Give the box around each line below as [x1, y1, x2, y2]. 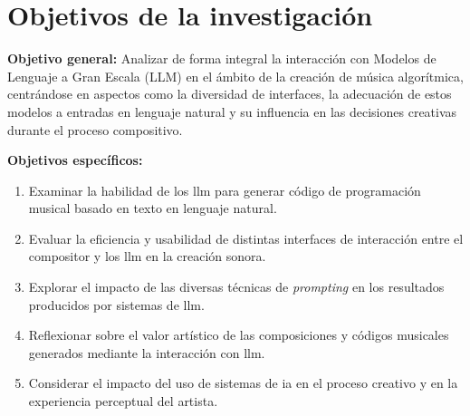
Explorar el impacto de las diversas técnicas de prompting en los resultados [28, 277, 445, 296]
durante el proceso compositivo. [7, 120, 183, 139]
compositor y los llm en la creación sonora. [28, 247, 266, 266]
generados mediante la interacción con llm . [28, 343, 265, 362]
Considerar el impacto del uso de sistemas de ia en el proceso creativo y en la [28, 373, 458, 392]
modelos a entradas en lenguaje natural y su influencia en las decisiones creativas [7, 102, 457, 121]
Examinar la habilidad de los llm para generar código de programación [28, 180, 421, 199]
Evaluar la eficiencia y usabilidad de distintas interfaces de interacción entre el [28, 228, 464, 247]
